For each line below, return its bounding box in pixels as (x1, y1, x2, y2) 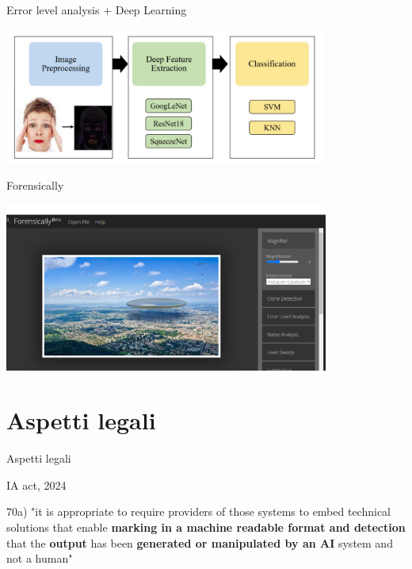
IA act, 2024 (6, 476, 67, 493)
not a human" (6, 550, 73, 567)
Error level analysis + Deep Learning (6, 2, 187, 17)
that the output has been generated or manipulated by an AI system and (6, 534, 393, 551)
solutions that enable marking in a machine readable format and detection (6, 519, 406, 536)
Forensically (6, 177, 64, 194)
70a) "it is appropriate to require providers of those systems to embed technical (6, 503, 391, 520)
